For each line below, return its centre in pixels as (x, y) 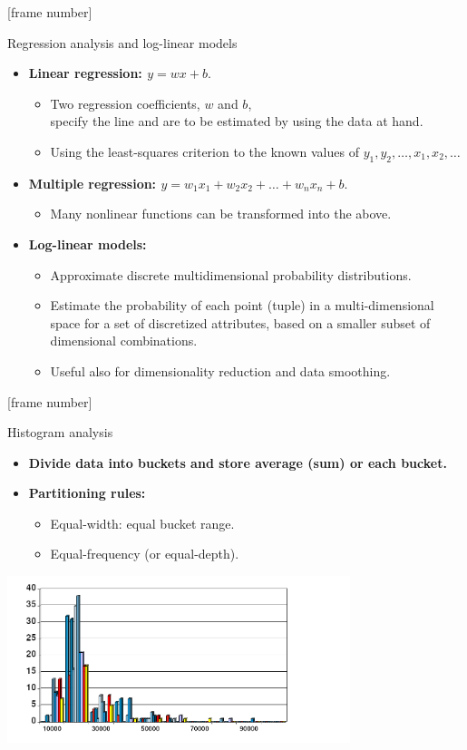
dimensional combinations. (124, 341)
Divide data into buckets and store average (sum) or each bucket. (238, 462)
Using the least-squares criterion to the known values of (204, 151)
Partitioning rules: (87, 493)
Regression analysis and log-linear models (122, 42)
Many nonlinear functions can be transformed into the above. (221, 214)
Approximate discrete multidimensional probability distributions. (231, 274)
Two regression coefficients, (125, 103)
